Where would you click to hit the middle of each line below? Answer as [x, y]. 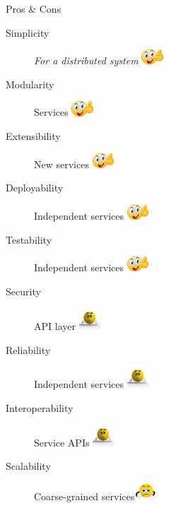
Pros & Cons [34, 8]
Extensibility [33, 136]
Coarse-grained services [84, 496]
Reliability [28, 349]
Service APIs [62, 442]
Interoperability [40, 407]
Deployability [35, 188]
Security [23, 291]
